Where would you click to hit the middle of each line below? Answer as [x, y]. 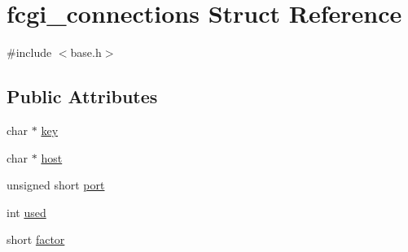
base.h [86, 52]
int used [26, 212]
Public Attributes [82, 96]
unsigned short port [56, 185]
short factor [36, 239]
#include [29, 52]
